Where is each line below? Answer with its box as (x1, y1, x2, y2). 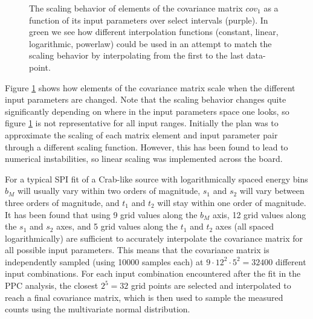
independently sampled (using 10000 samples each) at (5, 255, 204, 268)
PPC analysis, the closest (5, 279, 98, 292)
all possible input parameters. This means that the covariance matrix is (5, 243, 269, 256)
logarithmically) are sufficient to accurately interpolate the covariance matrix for (5, 231, 303, 244)
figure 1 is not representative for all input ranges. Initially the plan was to (5, 117, 279, 129)
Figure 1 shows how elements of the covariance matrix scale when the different (5, 81, 295, 94)
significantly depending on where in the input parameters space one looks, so (5, 105, 289, 117)
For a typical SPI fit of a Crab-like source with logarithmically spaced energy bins (5, 172, 308, 185)
